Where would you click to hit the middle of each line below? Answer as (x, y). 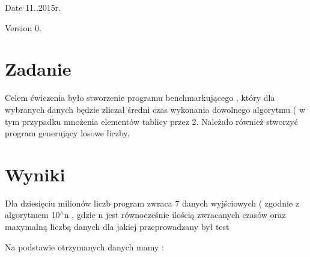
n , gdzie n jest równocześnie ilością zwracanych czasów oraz (175, 215)
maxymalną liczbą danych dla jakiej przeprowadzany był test (117, 226)
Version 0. (23, 27)
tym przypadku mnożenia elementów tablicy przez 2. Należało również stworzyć (151, 121)
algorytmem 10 (32, 215)
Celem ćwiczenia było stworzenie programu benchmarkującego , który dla (140, 98)
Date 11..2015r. (33, 7)
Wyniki (35, 174)
